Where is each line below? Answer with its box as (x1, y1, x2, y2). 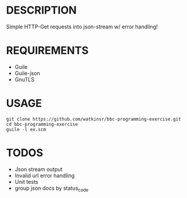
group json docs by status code (14, 184, 89, 193)
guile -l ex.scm (6, 126, 46, 132)
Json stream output (14, 165, 63, 173)
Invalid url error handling (14, 172, 75, 179)
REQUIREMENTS (6, 44, 89, 57)
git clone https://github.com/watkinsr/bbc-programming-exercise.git (6, 116, 182, 122)
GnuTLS (14, 76, 35, 83)
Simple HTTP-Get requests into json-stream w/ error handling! (6, 23, 158, 30)
